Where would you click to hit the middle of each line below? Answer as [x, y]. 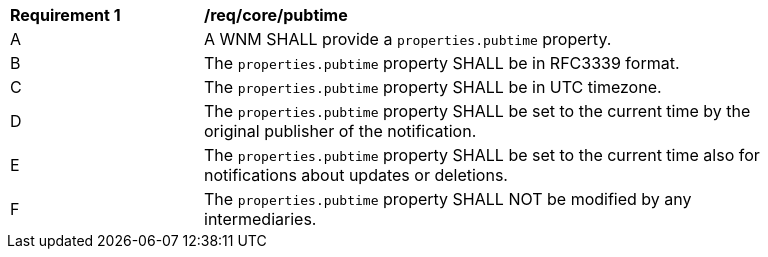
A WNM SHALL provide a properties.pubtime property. [408, 39]
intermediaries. [260, 219]
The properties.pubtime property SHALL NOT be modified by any [448, 199]
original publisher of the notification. [340, 131]
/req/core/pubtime [276, 15]
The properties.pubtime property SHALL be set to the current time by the [477, 111]
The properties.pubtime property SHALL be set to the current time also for [482, 155]
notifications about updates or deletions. [356, 175]
